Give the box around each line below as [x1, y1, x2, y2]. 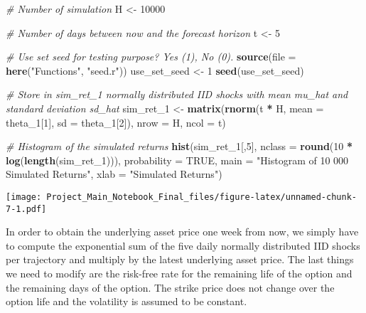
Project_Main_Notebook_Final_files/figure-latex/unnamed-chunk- [46, 191, 357, 202]
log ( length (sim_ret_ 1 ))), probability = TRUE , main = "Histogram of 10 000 [6, 152, 349, 167]
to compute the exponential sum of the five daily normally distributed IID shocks [6, 238, 360, 253]
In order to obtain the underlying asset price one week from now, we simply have [6, 224, 359, 239]
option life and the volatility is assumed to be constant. [6, 294, 247, 309]
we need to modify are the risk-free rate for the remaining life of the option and [6, 266, 352, 281]
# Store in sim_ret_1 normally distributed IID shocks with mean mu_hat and [6, 87, 348, 102]
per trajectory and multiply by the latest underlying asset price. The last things [6, 252, 354, 267]
